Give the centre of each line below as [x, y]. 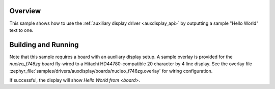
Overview [25, 11]
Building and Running [44, 45]
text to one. [21, 30]
